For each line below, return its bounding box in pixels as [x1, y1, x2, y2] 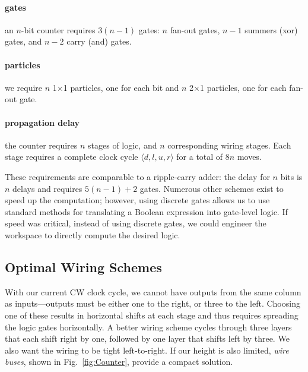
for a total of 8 [176, 150, 230, 163]
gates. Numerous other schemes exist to [139, 182, 284, 194]
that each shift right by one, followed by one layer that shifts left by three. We [5, 332, 290, 345]
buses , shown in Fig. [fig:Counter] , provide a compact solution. [5, 355, 233, 368]
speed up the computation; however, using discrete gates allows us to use [5, 194, 270, 206]
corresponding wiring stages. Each [167, 138, 291, 151]
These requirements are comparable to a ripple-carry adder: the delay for [5, 170, 270, 182]
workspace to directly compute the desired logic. [5, 228, 180, 241]
